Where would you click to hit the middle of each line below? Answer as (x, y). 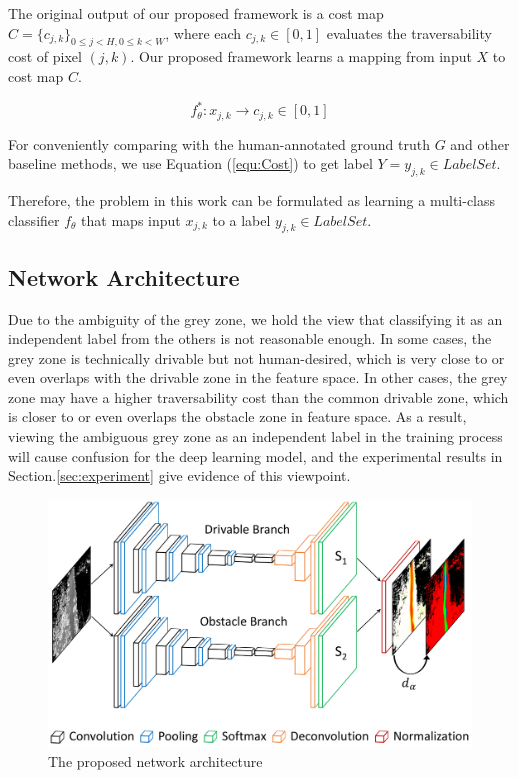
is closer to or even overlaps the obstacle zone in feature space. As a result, (237, 416)
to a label (241, 219)
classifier (34, 219)
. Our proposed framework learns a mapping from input (301, 56)
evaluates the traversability (409, 32)
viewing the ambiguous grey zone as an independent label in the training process (255, 436)
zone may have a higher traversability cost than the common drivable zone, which (258, 396)
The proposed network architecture (155, 760)
